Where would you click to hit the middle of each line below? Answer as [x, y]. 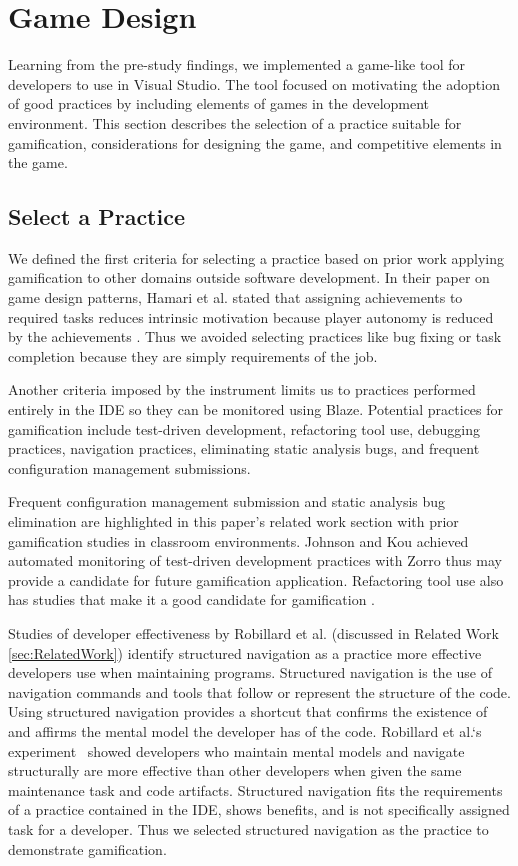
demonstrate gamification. [87, 848]
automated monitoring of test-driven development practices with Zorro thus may [255, 560]
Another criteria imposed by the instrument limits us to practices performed [242, 389]
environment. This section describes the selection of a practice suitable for [235, 122]
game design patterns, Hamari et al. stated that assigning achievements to [235, 297]
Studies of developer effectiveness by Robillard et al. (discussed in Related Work [253, 632]
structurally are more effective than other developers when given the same [235, 770]
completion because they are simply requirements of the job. [193, 355]
